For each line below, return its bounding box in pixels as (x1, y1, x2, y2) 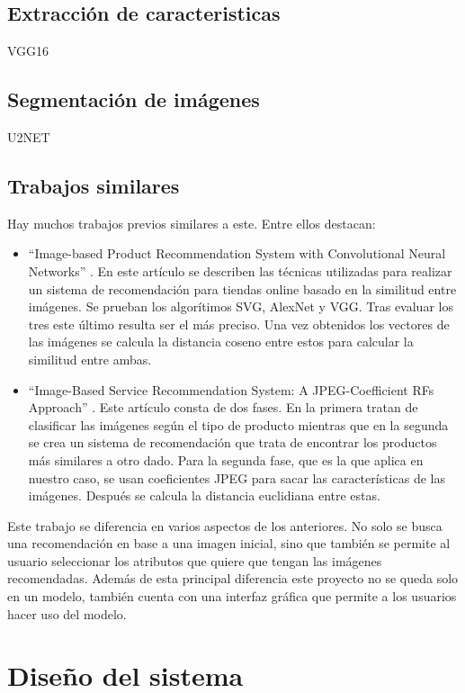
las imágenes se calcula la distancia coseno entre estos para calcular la (28, 332, 414, 351)
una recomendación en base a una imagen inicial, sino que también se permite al (7, 534, 451, 553)
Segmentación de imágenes (7, 85, 260, 113)
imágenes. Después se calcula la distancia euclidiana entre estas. (28, 486, 380, 505)
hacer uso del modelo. (7, 604, 127, 623)
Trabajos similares (7, 171, 180, 199)
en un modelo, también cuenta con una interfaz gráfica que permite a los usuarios (7, 587, 457, 606)
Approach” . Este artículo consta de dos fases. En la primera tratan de (28, 398, 418, 417)
